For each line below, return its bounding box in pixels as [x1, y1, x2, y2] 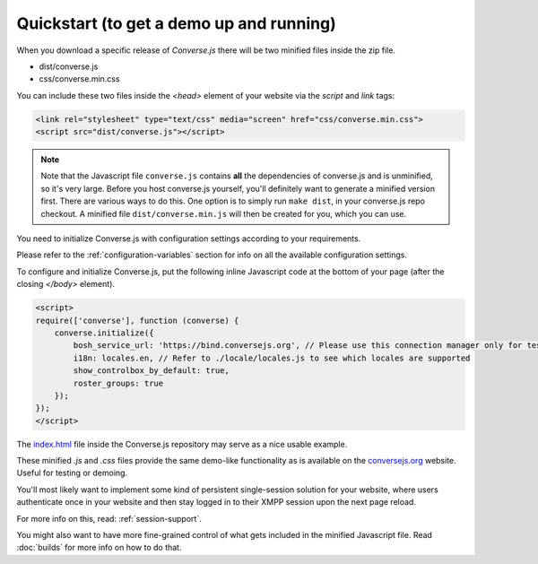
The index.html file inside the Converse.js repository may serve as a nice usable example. [16, 438, 348, 449]
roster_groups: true [73, 377, 164, 388]
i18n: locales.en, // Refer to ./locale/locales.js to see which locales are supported [73, 352, 471, 363]
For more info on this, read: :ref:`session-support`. [16, 513, 202, 524]
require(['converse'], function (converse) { [35, 315, 239, 325]
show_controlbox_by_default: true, [73, 366, 230, 376]
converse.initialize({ [54, 327, 154, 338]
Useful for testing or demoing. [16, 467, 128, 479]
